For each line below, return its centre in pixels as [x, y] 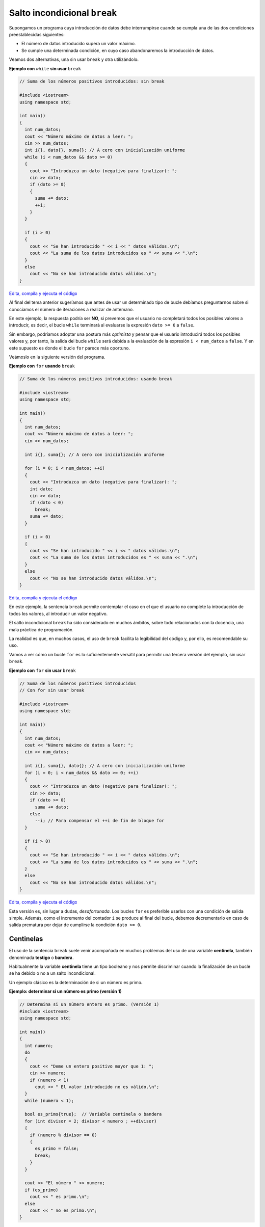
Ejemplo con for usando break [42, 366]
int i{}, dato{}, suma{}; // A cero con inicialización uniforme [105, 150]
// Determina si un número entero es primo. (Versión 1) [89, 1004]
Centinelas [26, 939]
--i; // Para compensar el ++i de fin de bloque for [100, 821]
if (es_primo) [42, 1190]
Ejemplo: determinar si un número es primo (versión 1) [66, 991]
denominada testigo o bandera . [41, 958]
